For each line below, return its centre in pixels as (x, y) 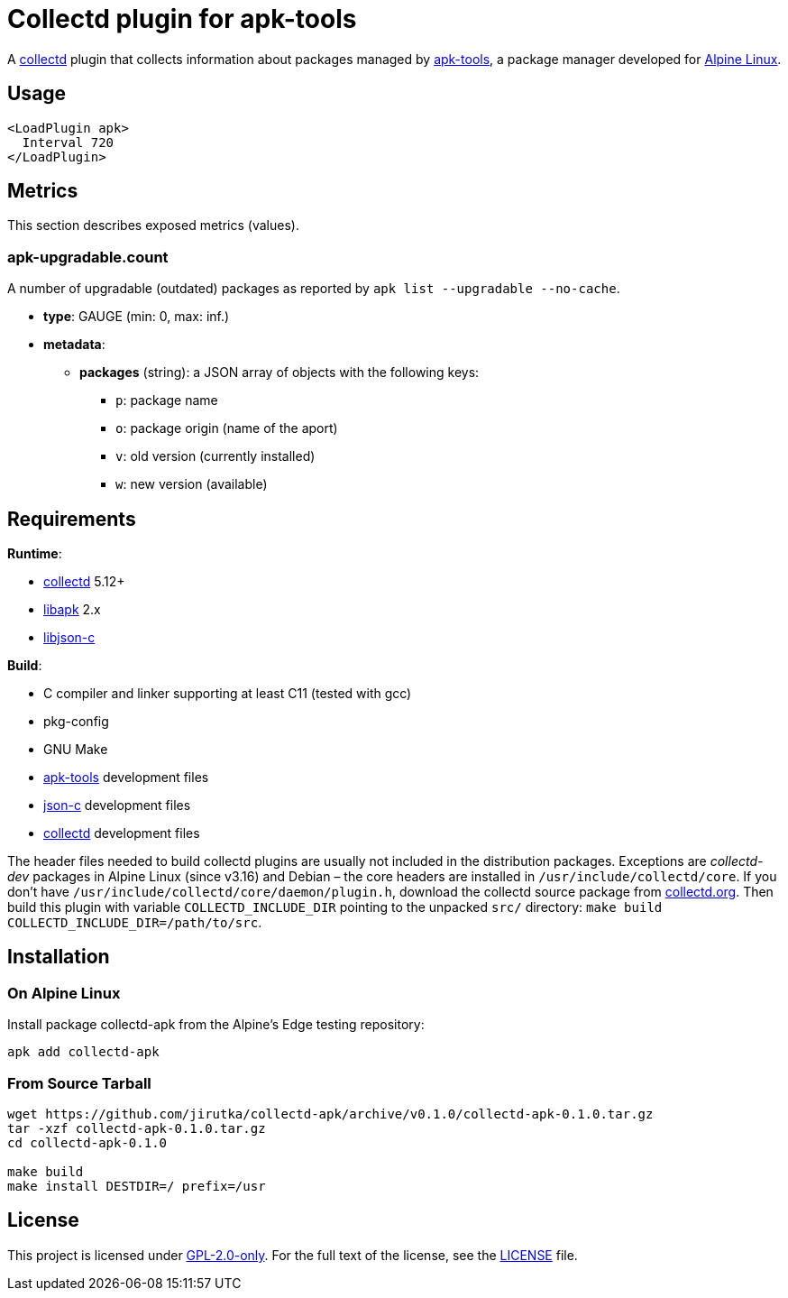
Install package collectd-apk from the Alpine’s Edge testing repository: (216, 1025)
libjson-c (69, 638)
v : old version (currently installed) (215, 456)
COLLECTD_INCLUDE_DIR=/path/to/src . (135, 923)
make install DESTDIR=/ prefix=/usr (137, 1186)
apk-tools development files (126, 778)
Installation (59, 957)
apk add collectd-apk (83, 1052)
